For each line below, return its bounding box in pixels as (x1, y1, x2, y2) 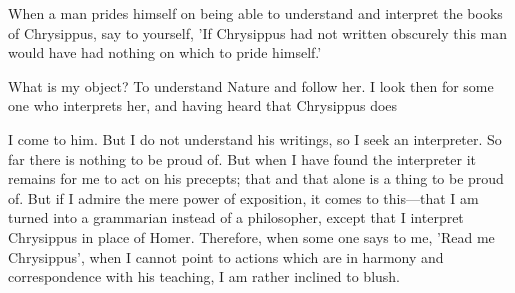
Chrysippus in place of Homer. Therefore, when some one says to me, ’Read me (8, 226, 495, 247)
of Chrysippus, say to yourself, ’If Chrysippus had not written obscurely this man (8, 22, 508, 43)
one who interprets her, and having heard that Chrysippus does (8, 95, 398, 116)
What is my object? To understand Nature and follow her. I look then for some (8, 75, 494, 96)
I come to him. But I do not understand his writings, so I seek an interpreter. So (8, 128, 502, 149)
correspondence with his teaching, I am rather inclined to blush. (8, 266, 401, 287)
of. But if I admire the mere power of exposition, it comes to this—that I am (8, 187, 479, 208)
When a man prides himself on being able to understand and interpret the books (8, 3, 503, 23)
